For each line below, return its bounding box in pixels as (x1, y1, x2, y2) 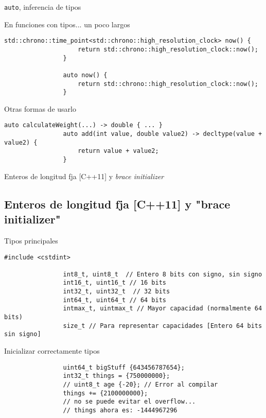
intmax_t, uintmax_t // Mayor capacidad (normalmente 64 (63, 305, 262, 312)
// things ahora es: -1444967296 (63, 406, 178, 414)
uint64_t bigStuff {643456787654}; (63, 363, 185, 371)
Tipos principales (4, 235, 58, 246)
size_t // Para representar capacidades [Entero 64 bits (63, 322, 262, 329)
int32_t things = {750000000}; (63, 372, 170, 380)
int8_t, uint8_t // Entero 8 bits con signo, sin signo (63, 270, 262, 278)
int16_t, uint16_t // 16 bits (63, 279, 166, 287)
